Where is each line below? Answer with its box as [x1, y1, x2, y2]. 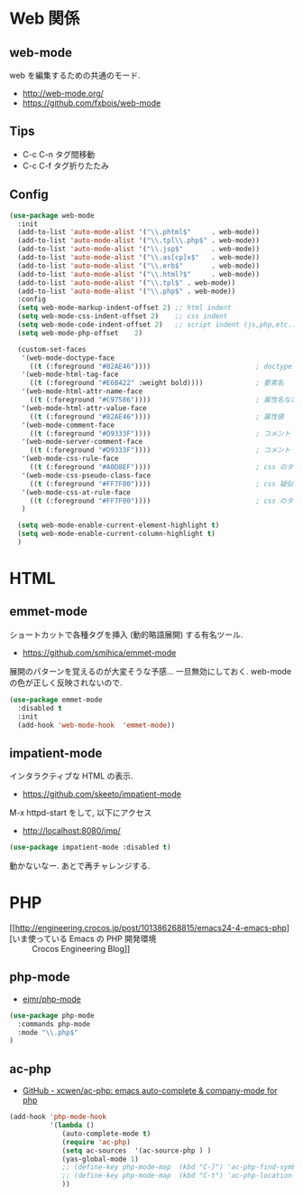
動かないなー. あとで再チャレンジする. [9, 861, 151, 871]
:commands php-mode [17, 1019, 91, 1029]
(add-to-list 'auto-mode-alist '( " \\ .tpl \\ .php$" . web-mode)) [17, 236, 260, 245]
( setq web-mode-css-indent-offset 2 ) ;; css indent [17, 312, 228, 321]
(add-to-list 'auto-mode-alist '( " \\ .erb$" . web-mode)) [17, 261, 260, 270]
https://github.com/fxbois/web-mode [22, 98, 161, 108]
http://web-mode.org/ [22, 88, 104, 99]
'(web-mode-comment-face [21, 420, 115, 429]
